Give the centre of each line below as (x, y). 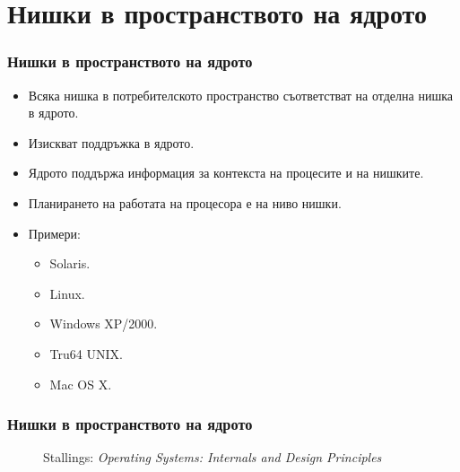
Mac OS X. (81, 384)
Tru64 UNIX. (86, 353)
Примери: (54, 233)
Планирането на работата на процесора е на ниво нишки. (185, 202)
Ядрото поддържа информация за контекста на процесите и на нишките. (226, 173)
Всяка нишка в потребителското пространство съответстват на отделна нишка (240, 95)
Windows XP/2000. (104, 323)
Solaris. (70, 263)
